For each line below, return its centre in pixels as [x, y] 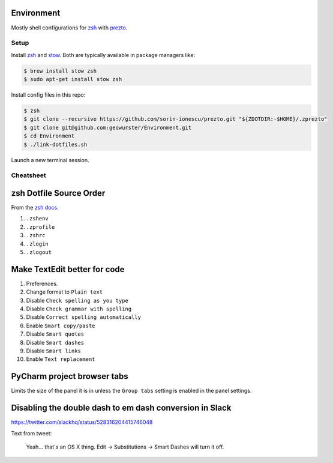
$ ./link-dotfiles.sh [55, 144]
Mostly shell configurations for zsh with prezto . [69, 28]
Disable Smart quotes [55, 334]
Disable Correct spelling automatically [83, 317]
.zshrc [36, 235]
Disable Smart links [53, 351]
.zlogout [39, 252]
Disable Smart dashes [55, 342]
